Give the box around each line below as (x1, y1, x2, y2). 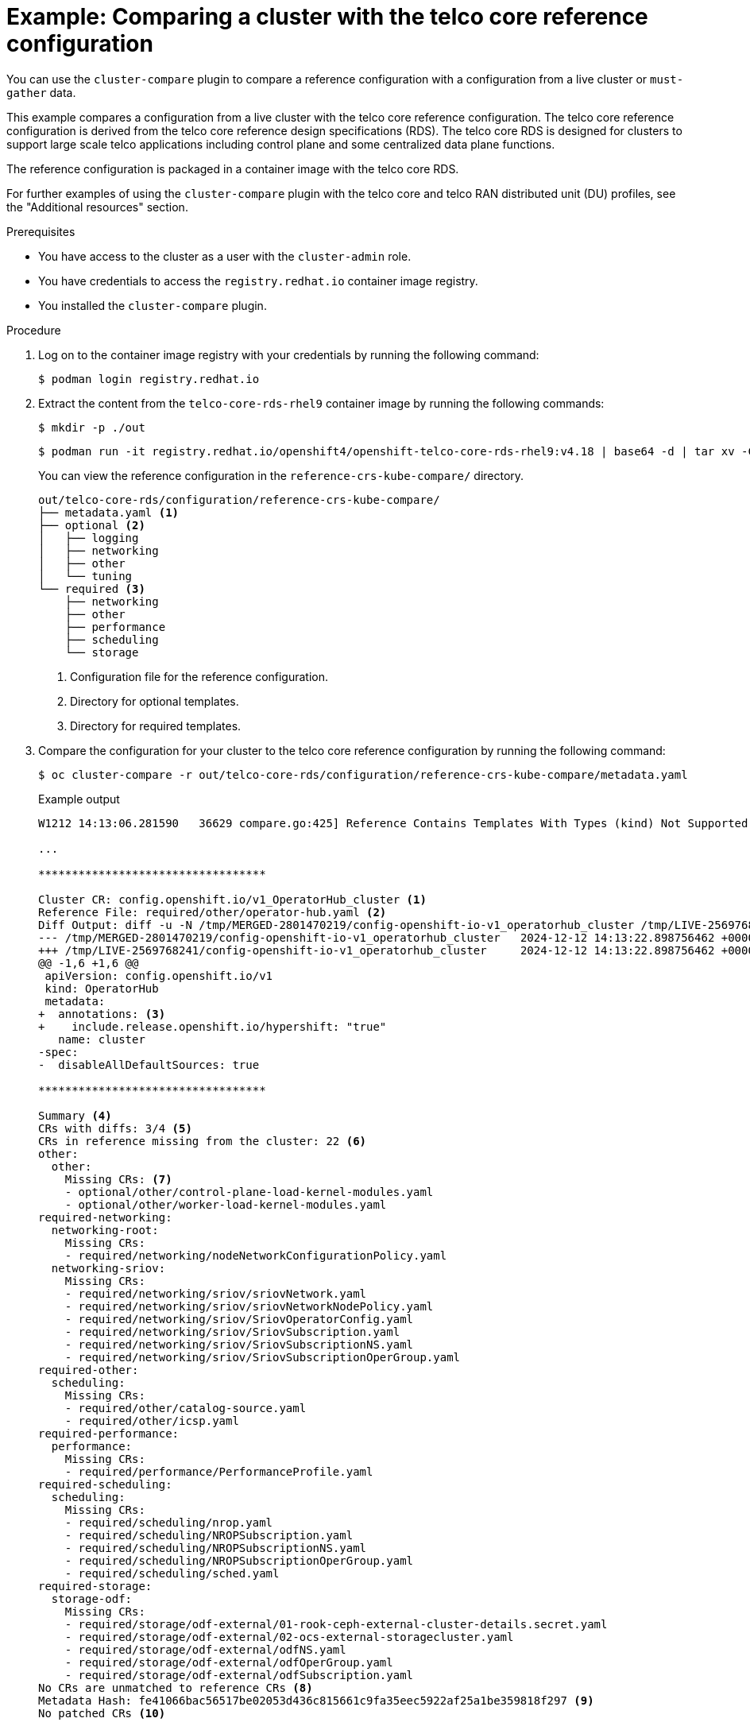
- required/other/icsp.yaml (64, 1414, 239, 1427)
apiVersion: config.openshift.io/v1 (44, 969, 273, 982)
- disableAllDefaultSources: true (38, 1058, 260, 1071)
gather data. (6, 85, 76, 99)
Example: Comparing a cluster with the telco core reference (6, 3, 648, 30)
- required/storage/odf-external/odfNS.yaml (64, 1643, 346, 1656)
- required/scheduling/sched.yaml (64, 1566, 280, 1580)
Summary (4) (38, 1109, 112, 1122)
